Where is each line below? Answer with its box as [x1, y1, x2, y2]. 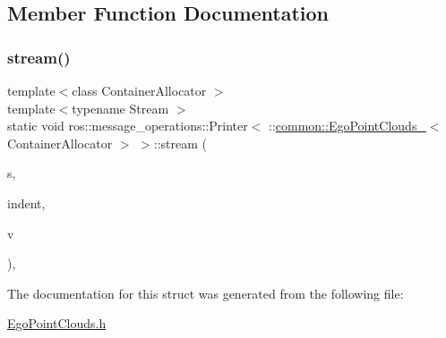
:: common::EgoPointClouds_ [269, 116, 426, 135]
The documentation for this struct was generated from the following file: [7, 283, 404, 302]
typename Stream [72, 98, 169, 117]
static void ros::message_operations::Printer [7, 116, 248, 135]
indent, [7, 193, 46, 212]
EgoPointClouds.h [7, 314, 107, 333]
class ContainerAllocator [72, 81, 207, 99]
